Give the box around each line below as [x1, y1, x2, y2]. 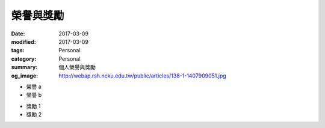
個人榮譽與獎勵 [58, 64, 96, 71]
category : [11, 55, 37, 62]
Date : [11, 30, 25, 37]
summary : [11, 64, 38, 71]
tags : [11, 47, 25, 54]
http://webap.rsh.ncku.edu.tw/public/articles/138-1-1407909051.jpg [58, 72, 227, 79]
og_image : [11, 72, 39, 79]
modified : [11, 38, 36, 45]
